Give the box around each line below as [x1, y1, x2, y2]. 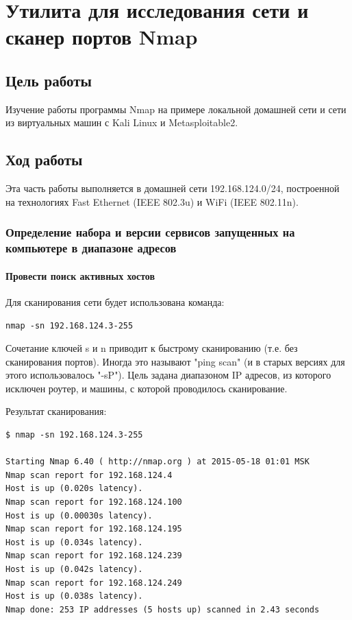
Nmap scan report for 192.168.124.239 [5, 551, 182, 561]
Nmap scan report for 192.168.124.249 [5, 577, 182, 588]
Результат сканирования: [5, 404, 107, 418]
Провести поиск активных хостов [5, 268, 155, 283]
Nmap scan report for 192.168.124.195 [5, 524, 182, 534]
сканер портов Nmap [5, 23, 198, 51]
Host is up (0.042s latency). [5, 564, 143, 574]
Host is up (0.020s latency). [5, 484, 143, 494]
